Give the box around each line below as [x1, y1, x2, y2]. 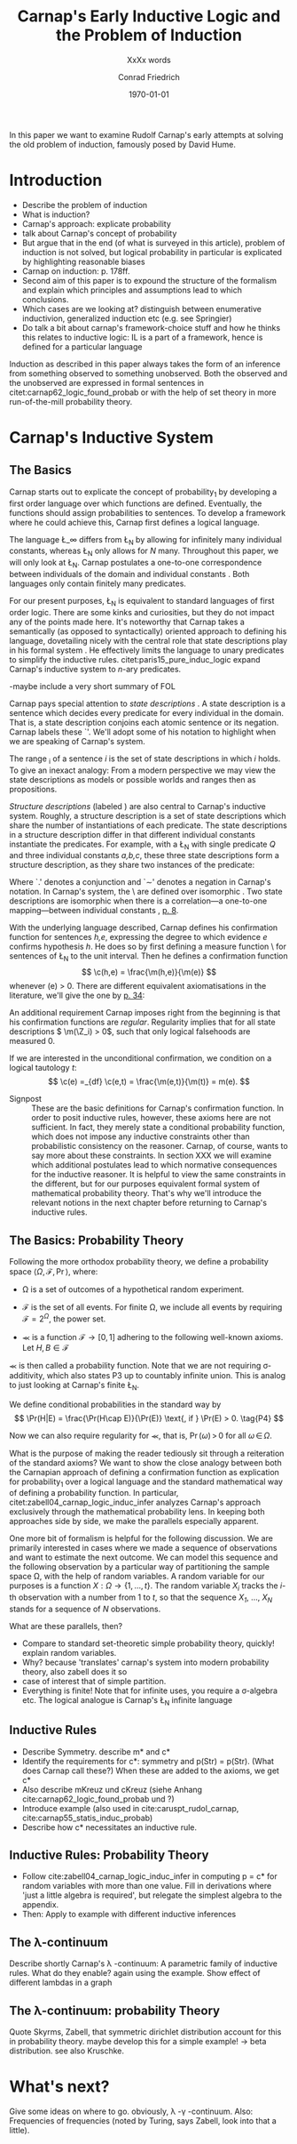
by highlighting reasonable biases [21, 256, 145, 267]
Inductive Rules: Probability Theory [9, 1847, 209, 1862]
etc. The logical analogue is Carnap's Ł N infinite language [21, 1694, 233, 1707]
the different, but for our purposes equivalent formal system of [31, 1178, 260, 1189]
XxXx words [127, 54, 171, 65]
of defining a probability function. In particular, [9, 1488, 179, 1498]
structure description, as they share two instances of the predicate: [9, 860, 255, 871]
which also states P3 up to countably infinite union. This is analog [46, 1369, 286, 1380]
